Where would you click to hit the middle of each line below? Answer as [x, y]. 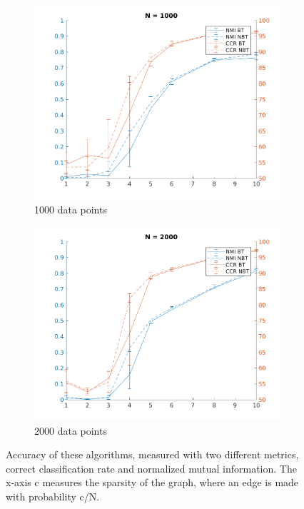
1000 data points [71, 209]
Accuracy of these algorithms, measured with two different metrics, [152, 454]
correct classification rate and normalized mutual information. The [151, 468]
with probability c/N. [53, 496]
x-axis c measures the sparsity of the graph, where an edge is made [152, 482]
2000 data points [71, 430]
